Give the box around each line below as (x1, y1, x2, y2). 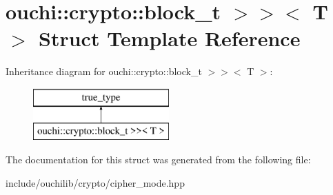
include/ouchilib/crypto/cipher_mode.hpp (6, 175, 185, 189)
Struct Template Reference (39, 24, 301, 52)
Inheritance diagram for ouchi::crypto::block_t (6, 64, 202, 79)
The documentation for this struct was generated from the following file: (6, 152, 311, 167)
